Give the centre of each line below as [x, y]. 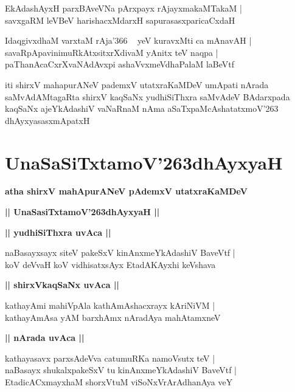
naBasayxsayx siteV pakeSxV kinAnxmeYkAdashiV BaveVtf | [120, 253]
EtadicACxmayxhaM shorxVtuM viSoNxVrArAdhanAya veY [119, 382]
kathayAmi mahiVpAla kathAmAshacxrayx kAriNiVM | [110, 305]
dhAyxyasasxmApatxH [47, 120]
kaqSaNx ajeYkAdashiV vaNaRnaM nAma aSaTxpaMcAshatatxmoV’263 [142, 108]
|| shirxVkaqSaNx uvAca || [62, 285]
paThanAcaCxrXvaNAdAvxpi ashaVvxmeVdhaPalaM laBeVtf [120, 64]
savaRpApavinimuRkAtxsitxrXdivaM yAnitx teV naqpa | [112, 52]
